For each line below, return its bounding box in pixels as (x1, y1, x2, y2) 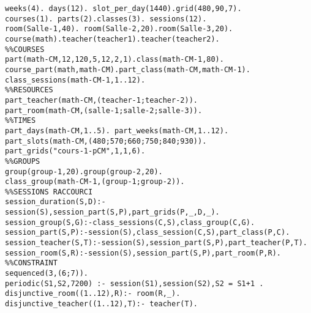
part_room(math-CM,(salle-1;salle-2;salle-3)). (5, 106, 203, 115)
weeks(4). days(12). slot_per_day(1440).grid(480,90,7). (5, 4, 242, 13)
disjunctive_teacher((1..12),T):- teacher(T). (5, 300, 198, 309)
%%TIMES (5, 116, 36, 125)
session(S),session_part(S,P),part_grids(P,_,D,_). (5, 208, 220, 217)
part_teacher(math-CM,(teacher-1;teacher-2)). (5, 95, 198, 105)
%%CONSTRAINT (5, 259, 58, 268)
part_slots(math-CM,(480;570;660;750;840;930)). (5, 136, 207, 145)
